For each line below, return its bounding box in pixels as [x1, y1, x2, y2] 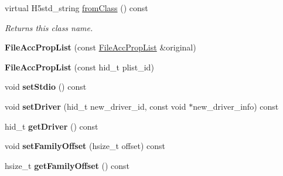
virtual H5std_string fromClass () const [5, 2, 148, 13]
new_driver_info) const [193, 100, 279, 112]
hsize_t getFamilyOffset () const [5, 159, 130, 171]
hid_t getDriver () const [5, 120, 98, 132]
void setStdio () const [5, 80, 87, 93]
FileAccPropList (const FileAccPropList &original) [5, 41, 196, 53]
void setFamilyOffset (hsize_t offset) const [5, 140, 166, 152]
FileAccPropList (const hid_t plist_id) [5, 60, 154, 73]
